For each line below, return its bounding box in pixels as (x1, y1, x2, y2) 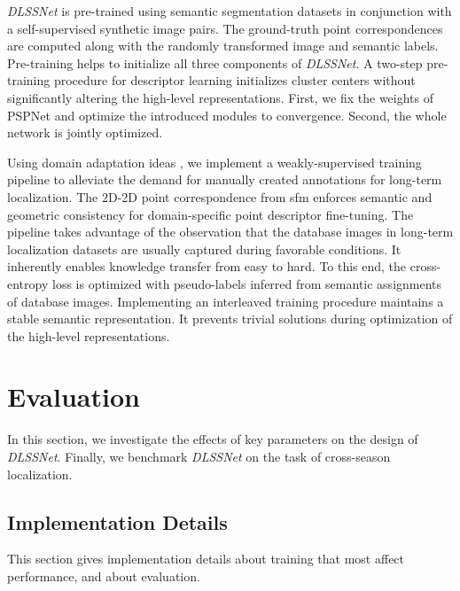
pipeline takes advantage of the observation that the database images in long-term (7, 222, 454, 241)
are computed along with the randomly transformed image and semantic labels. (7, 36, 439, 55)
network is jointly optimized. (7, 123, 163, 142)
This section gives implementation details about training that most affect (7, 549, 405, 568)
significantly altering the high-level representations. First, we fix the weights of (7, 88, 434, 106)
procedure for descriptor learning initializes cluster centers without (53, 71, 416, 89)
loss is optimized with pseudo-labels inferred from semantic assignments (51, 274, 442, 292)
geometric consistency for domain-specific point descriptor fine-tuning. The (7, 205, 414, 223)
